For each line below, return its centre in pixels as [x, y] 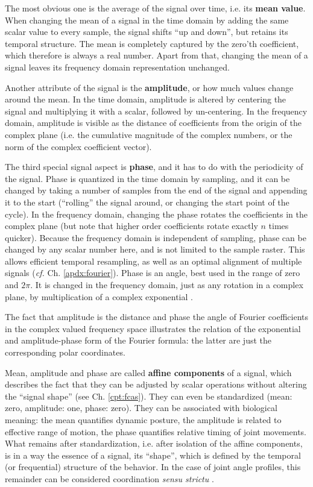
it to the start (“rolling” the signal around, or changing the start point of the [147, 202]
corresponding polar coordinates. [65, 352]
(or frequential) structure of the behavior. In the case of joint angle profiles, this [153, 467]
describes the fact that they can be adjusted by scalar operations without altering [156, 384]
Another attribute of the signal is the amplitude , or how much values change [149, 87]
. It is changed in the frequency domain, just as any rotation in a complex [167, 285]
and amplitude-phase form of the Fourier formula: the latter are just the [138, 340]
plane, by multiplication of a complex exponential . [99, 296]
